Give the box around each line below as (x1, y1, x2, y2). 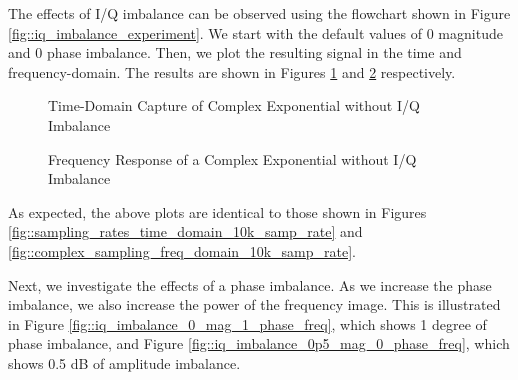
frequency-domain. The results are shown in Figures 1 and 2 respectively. (8, 61, 456, 82)
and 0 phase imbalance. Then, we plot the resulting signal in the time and (8, 42, 462, 63)
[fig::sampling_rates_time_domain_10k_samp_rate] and (8, 221, 363, 242)
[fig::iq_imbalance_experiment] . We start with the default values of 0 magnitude (8, 22, 503, 43)
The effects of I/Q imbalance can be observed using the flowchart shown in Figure (8, 3, 511, 23)
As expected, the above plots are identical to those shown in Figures (8, 201, 427, 222)
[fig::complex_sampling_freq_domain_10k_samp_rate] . (8, 240, 356, 261)
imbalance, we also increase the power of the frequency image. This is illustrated (8, 294, 501, 315)
